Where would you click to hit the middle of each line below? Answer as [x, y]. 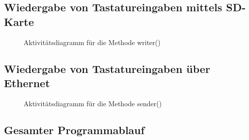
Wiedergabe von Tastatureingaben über [107, 68]
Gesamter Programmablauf [74, 129]
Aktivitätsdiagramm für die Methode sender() [93, 103]
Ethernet [27, 82]
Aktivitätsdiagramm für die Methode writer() [92, 42]
